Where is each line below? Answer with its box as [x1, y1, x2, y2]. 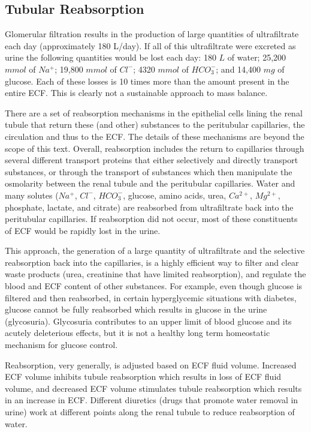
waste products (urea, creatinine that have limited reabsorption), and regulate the [5, 268, 306, 280]
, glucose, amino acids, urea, [123, 188, 227, 201]
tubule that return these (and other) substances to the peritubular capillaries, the [5, 118, 305, 131]
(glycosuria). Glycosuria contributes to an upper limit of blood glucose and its [5, 314, 292, 327]
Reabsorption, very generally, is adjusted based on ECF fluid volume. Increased [5, 358, 297, 371]
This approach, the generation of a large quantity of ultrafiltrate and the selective [5, 244, 305, 257]
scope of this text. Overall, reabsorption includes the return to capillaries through [5, 142, 304, 154]
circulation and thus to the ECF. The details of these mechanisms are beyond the [5, 130, 304, 142]
